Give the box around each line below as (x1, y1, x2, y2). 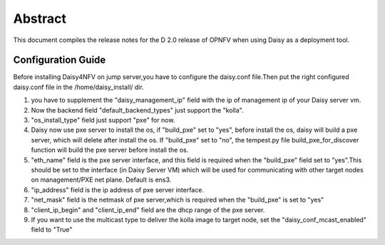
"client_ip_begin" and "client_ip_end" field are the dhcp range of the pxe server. (31, 205, 265, 214)
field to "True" (31, 225, 73, 234)
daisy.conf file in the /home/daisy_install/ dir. (13, 83, 144, 91)
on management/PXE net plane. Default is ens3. (31, 175, 172, 184)
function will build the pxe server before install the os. (31, 146, 189, 155)
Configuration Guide (13, 54, 106, 66)
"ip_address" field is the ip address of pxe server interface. (31, 185, 205, 194)
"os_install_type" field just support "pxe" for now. (31, 116, 175, 125)
